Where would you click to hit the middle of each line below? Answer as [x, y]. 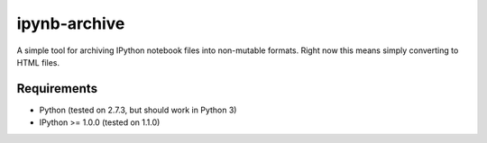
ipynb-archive [71, 23]
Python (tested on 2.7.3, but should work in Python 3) [138, 110]
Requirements [57, 89]
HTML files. [38, 62]
